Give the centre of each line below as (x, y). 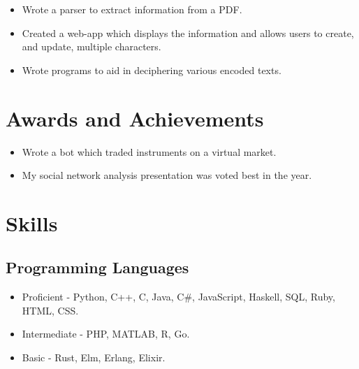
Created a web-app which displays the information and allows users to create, (188, 32)
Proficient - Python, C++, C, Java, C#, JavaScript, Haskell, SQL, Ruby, (178, 297)
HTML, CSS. (50, 310)
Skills (32, 223)
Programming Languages (97, 267)
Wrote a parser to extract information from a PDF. (132, 9)
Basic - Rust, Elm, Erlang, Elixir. (94, 357)
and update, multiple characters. (91, 46)
